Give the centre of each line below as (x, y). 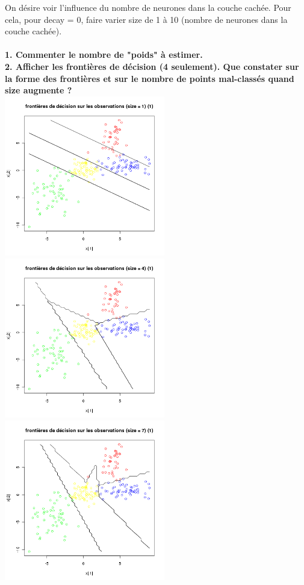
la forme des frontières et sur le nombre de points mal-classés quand (150, 78)
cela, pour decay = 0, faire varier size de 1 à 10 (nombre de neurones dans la (146, 19)
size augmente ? (39, 90)
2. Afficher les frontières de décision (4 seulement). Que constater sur (152, 66)
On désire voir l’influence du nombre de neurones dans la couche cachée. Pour (148, 7)
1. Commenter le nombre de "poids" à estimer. (104, 55)
